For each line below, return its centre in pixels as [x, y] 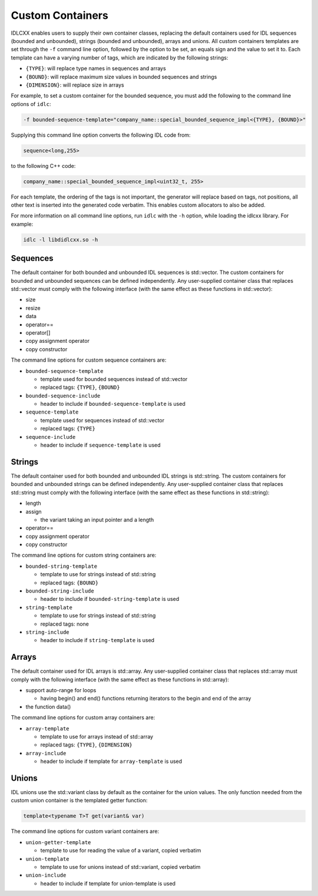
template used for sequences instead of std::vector [102, 420]
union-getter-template [58, 842]
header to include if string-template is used [97, 640]
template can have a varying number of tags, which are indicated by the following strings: [120, 57]
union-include [46, 875]
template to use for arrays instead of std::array [97, 737]
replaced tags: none [65, 624]
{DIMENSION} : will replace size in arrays [75, 85]
